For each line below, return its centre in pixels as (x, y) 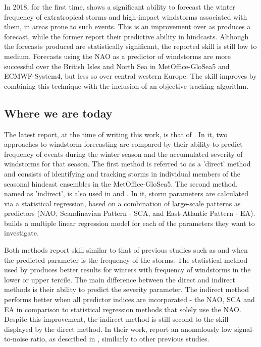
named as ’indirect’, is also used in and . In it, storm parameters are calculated (126, 193)
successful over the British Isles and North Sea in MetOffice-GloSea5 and (117, 66)
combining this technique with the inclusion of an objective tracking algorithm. (126, 85)
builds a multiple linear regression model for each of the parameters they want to (129, 223)
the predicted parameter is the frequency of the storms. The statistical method (126, 259)
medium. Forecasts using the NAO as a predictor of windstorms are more (117, 56)
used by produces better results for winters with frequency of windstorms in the (127, 270)
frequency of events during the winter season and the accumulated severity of (123, 154)
